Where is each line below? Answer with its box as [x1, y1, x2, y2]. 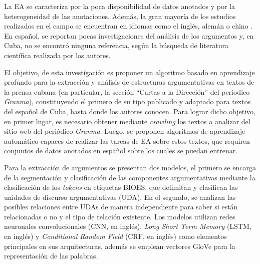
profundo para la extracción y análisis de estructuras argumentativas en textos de [4, 77, 254, 87]
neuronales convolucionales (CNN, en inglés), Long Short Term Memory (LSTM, [4, 221, 251, 231]
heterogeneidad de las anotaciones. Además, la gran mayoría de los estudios [4, 11, 236, 21]
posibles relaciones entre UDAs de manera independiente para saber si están [4, 201, 238, 212]
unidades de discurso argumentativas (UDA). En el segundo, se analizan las [4, 191, 236, 202]
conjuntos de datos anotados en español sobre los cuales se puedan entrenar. [4, 145, 238, 156]
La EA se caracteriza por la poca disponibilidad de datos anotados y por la [4, 1, 235, 11]
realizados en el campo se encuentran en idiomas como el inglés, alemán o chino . [4, 21, 253, 31]
